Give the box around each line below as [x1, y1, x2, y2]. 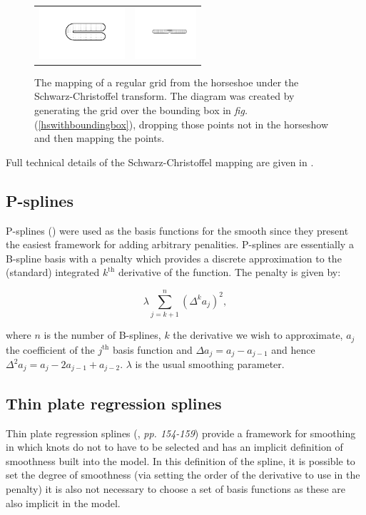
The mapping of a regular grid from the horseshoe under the [34, 74, 299, 89]
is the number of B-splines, [44, 327, 161, 342]
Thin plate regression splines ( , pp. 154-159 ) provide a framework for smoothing [6, 425, 356, 440]
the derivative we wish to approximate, [173, 327, 343, 342]
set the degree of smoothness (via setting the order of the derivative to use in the [6, 467, 360, 482]
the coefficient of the [6, 342, 95, 357]
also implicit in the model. [6, 495, 121, 510]
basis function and [112, 342, 193, 357]
